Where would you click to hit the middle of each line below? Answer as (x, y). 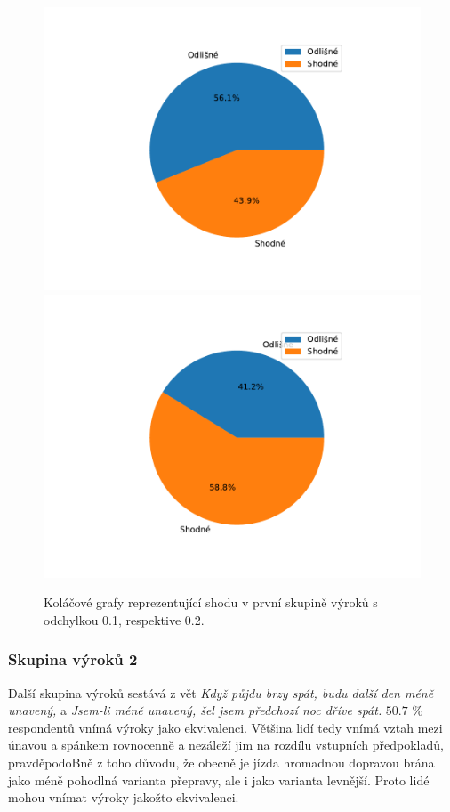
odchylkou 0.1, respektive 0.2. (124, 619)
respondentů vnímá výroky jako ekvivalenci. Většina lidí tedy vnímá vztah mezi (225, 727)
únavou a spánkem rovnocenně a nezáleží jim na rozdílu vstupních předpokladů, (226, 745)
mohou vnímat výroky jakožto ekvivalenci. (124, 797)
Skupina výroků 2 (73, 659)
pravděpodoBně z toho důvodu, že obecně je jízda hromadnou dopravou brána (221, 762)
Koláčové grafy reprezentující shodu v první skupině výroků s (211, 602)
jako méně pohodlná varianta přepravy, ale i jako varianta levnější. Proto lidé (219, 780)
